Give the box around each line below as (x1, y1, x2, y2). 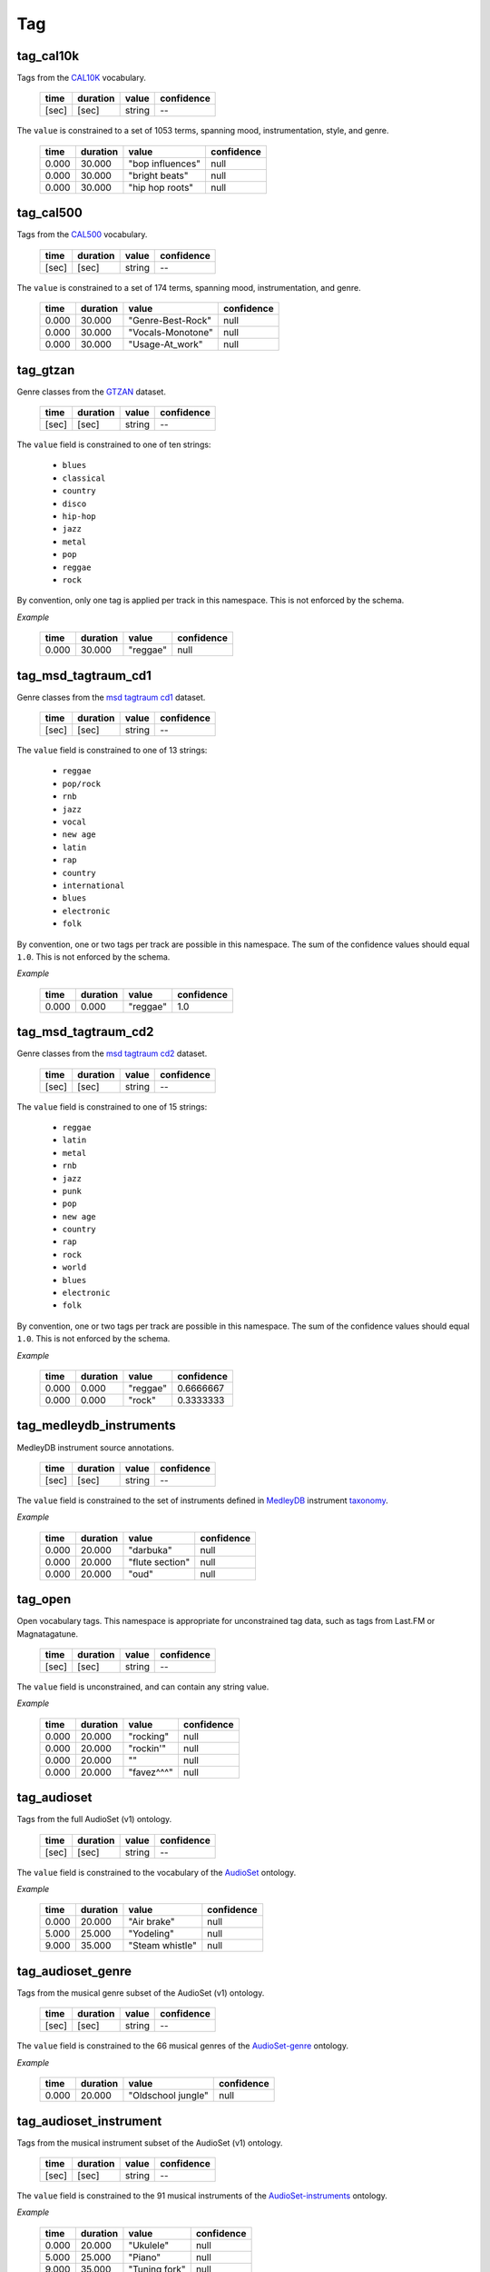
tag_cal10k (16, 48, 80, 64)
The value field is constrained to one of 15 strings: (16, 1101, 208, 1112)
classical (62, 473, 106, 483)
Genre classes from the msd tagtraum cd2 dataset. (16, 1048, 208, 1059)
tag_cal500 (16, 205, 83, 221)
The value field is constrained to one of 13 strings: (16, 745, 208, 756)
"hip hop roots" (128, 181, 194, 194)
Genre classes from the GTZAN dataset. (16, 386, 167, 397)
